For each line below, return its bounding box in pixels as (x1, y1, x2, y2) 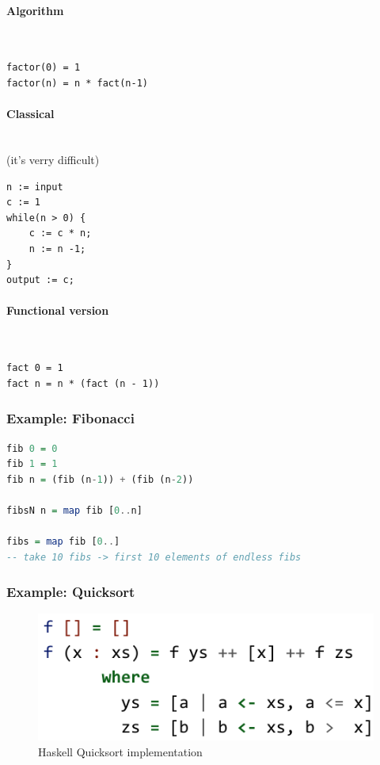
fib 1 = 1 (6, 458, 58, 470)
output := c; (6, 274, 74, 286)
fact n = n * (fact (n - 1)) (6, 377, 160, 389)
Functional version (6, 302, 109, 319)
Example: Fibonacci (6, 408, 135, 428)
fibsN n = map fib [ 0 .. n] (6, 504, 142, 516)
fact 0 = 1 (6, 362, 63, 374)
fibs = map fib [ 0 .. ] (6, 536, 120, 548)
